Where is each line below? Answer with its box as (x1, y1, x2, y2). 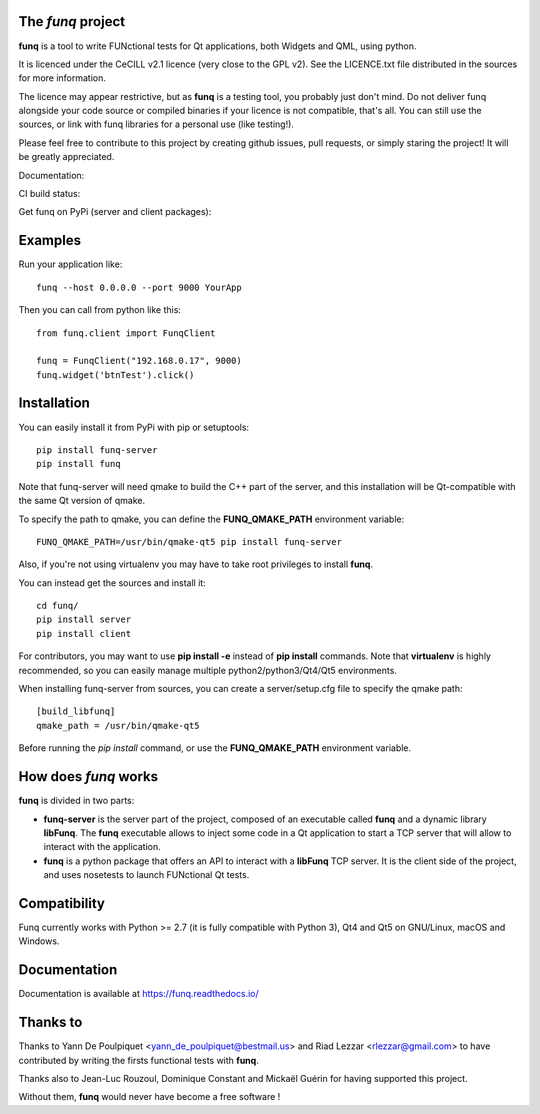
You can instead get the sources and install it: (18, 576, 207, 589)
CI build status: (18, 188, 81, 200)
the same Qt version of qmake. (18, 495, 145, 507)
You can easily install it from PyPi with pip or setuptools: (18, 421, 250, 433)
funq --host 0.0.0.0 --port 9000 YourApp (36, 281, 242, 293)
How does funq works (18, 768, 159, 785)
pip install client (36, 628, 132, 639)
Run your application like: (18, 258, 123, 270)
